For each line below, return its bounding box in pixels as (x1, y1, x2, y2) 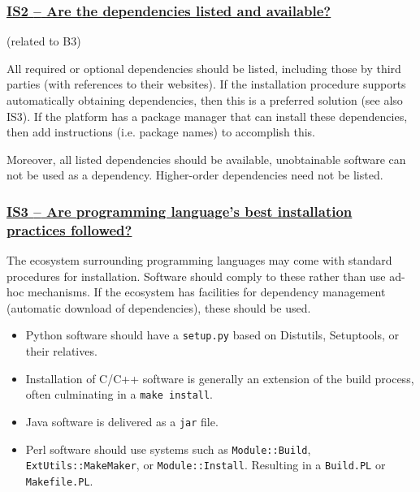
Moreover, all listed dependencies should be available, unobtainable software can (6, 150, 406, 167)
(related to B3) (6, 32, 81, 50)
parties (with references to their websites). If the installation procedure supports (6, 76, 406, 93)
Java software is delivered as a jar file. (25, 412, 219, 429)
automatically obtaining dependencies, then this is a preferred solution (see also (6, 92, 403, 108)
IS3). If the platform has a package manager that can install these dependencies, (6, 107, 408, 124)
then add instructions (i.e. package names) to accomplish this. (6, 123, 315, 140)
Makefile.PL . (25, 472, 93, 489)
